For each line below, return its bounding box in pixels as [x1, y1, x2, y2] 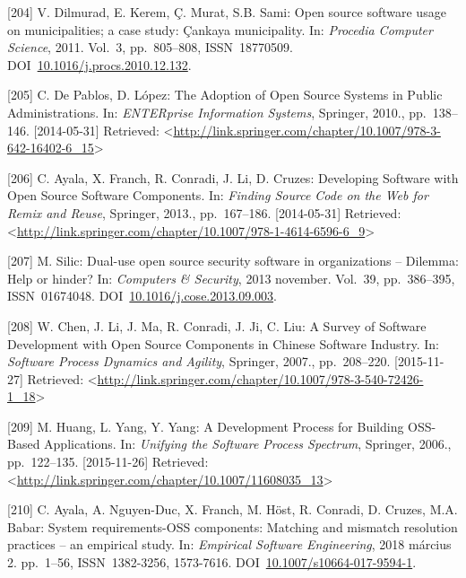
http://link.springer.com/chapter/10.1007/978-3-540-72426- [97, 369, 424, 388]
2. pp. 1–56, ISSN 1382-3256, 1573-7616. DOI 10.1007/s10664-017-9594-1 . [7, 553, 417, 572]
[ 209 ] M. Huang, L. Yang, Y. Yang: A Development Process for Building [7, 416, 404, 435]
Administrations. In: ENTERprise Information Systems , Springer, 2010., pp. [7, 102, 427, 121]
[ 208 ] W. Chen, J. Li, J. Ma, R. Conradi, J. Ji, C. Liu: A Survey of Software [7, 316, 427, 335]
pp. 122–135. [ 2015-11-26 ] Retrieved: [7, 452, 209, 471]
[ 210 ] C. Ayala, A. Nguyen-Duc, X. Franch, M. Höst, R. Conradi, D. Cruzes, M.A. [7, 500, 458, 519]
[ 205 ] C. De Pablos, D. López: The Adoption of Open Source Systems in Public [7, 85, 443, 104]
